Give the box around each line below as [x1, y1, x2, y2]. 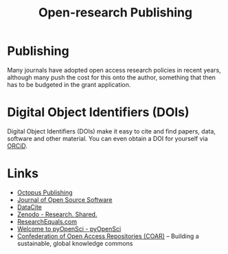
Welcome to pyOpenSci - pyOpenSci [16, 225, 122, 233]
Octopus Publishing [16, 188, 73, 196]
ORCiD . [7, 142, 27, 150]
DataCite [16, 203, 43, 211]
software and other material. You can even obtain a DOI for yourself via [7, 134, 208, 142]
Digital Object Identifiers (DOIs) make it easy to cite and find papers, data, [7, 127, 216, 135]
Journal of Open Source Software [16, 195, 113, 203]
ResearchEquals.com [16, 217, 78, 225]
